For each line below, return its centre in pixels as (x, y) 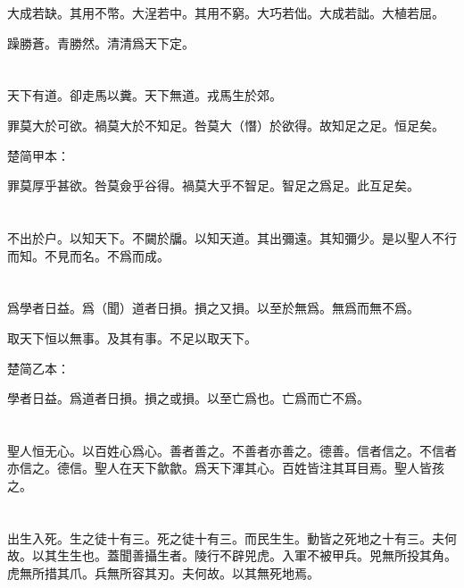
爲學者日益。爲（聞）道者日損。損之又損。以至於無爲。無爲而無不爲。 (213, 308)
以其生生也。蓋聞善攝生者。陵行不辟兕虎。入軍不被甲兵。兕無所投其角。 (244, 555)
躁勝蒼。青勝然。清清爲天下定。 (101, 42)
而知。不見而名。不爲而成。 (88, 255)
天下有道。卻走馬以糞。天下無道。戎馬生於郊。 (145, 95)
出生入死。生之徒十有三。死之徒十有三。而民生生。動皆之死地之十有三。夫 (226, 538)
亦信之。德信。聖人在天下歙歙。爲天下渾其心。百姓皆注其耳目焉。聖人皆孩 (226, 468)
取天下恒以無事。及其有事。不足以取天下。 (132, 337)
